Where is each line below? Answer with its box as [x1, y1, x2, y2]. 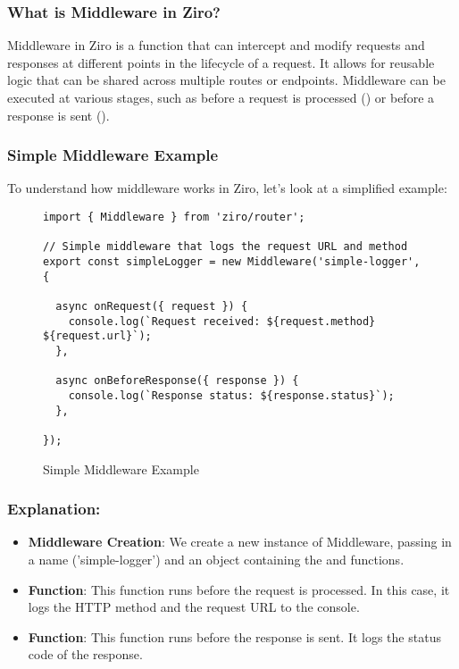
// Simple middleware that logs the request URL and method [43, 240, 408, 254]
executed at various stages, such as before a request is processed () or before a [7, 88, 435, 106]
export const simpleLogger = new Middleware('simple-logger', [43, 255, 421, 268]
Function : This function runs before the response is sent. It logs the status [28, 627, 441, 646]
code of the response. [28, 645, 143, 664]
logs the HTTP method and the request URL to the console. [28, 598, 360, 616]
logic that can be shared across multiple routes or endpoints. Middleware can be [7, 71, 446, 89]
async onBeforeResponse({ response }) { [55, 374, 299, 388]
